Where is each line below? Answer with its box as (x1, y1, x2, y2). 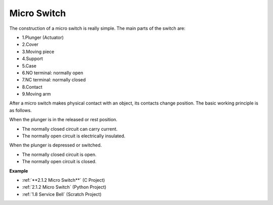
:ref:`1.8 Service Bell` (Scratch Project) (22, 191, 102, 197)
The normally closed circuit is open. (22, 151, 97, 158)
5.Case (22, 63, 36, 69)
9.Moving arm (22, 91, 51, 97)
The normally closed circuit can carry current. (22, 126, 118, 132)
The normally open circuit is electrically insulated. (22, 133, 126, 139)
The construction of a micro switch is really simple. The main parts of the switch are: (9, 25, 186, 31)
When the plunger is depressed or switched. (9, 142, 102, 148)
